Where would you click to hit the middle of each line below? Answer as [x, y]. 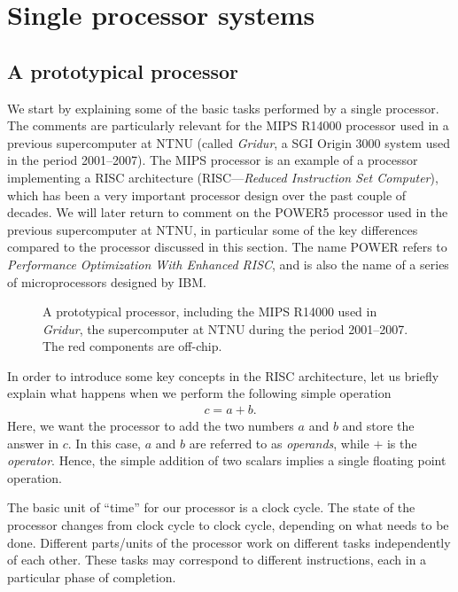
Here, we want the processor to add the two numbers [151, 426]
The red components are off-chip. [132, 346]
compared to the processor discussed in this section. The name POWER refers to [227, 247]
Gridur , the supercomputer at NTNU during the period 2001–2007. [225, 328]
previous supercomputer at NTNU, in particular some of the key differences [213, 229]
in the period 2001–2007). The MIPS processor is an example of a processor [213, 160]
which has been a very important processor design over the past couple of [207, 195]
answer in [33, 443]
